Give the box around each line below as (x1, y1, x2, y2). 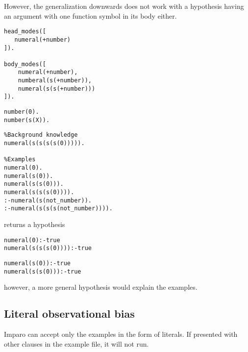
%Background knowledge (4, 131, 78, 139)
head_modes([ (4, 28, 46, 35)
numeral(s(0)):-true (4, 259, 71, 267)
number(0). (4, 108, 39, 116)
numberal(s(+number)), (18, 77, 92, 84)
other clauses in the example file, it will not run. (4, 338, 149, 349)
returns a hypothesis (4, 219, 65, 229)
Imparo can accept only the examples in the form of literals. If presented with (4, 328, 238, 339)
